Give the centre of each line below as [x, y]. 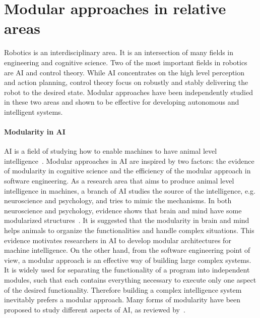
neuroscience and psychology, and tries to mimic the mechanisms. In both [118, 200]
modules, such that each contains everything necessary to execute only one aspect [130, 279]
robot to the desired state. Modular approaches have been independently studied [129, 92]
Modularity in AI [35, 132]
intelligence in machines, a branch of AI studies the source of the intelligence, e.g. [130, 190]
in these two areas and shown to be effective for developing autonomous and [122, 102]
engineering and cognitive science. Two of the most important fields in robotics [126, 62]
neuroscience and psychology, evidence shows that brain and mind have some [123, 210]
